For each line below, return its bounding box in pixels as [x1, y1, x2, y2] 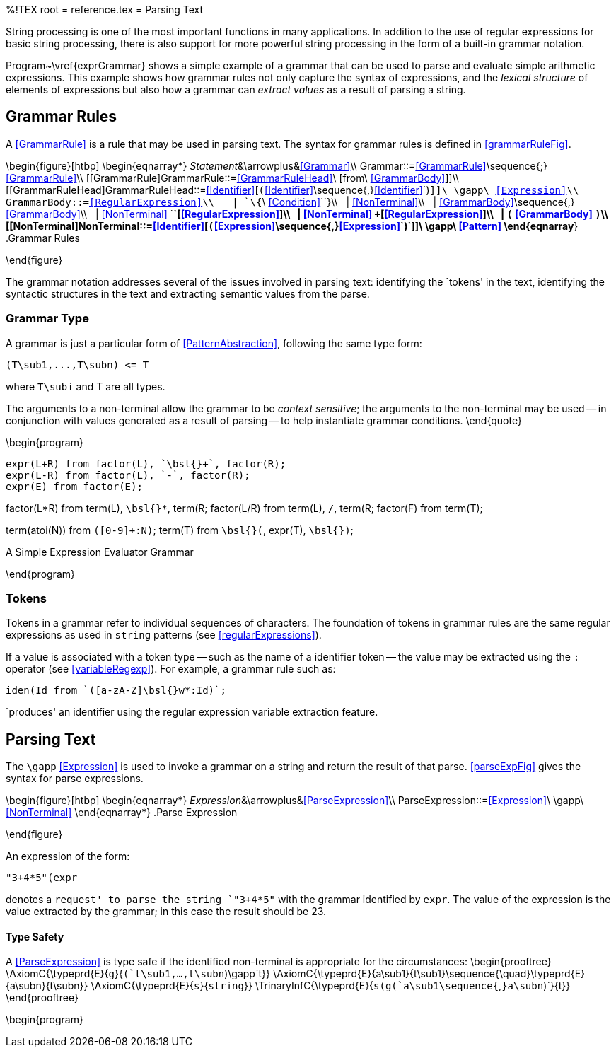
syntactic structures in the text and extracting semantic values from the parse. [6, 287, 370, 300]
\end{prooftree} [6, 991, 79, 1004]
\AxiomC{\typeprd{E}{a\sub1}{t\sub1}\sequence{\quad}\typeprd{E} [272, 967, 586, 980]
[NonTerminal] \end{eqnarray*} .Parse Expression [6, 806, 238, 819]
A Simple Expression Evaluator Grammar [6, 545, 194, 558]
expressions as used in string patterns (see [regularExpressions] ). [6, 629, 322, 641]
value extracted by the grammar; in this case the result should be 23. [6, 905, 327, 918]
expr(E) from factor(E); [6, 480, 143, 492]
